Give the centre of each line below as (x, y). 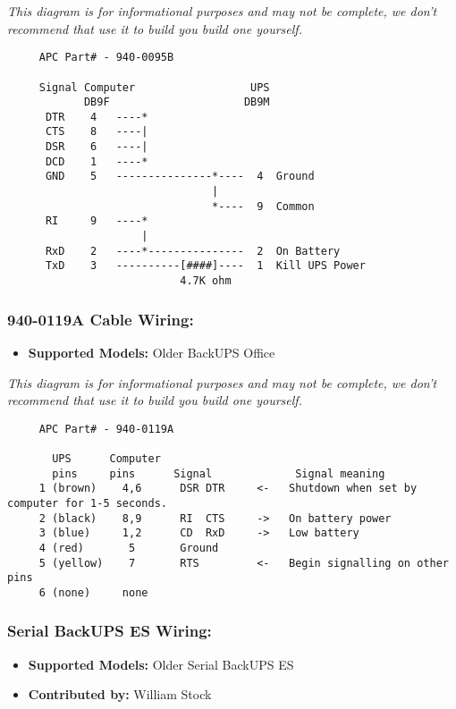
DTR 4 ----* (97, 117)
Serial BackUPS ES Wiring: (110, 631)
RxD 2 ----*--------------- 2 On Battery (193, 251)
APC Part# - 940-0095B (106, 58)
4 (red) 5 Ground (129, 548)
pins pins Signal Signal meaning (219, 473)
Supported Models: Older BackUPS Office (152, 352)
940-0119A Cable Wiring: (101, 319)
